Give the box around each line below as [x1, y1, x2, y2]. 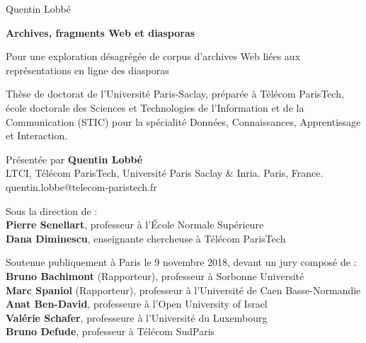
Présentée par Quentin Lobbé [6, 151, 143, 166]
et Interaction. [6, 128, 68, 143]
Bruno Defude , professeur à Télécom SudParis [6, 324, 215, 339]
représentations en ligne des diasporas [6, 62, 169, 77]
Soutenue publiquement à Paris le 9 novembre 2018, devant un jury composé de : [6, 255, 357, 269]
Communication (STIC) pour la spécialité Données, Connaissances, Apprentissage [6, 114, 361, 129]
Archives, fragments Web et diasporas [6, 25, 195, 40]
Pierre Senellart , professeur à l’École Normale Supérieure [6, 217, 264, 232]
